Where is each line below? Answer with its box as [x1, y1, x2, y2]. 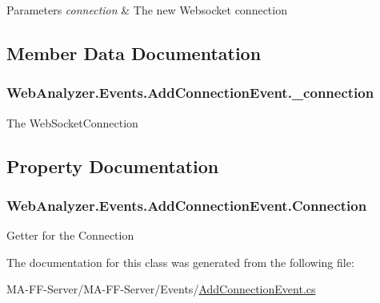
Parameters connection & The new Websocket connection [6, 2, 287, 18]
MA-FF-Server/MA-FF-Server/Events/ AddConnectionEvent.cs [6, 281, 316, 297]
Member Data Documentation [6, 40, 262, 65]
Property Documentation [6, 153, 219, 178]
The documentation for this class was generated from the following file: [6, 253, 354, 270]
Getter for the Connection [6, 227, 134, 244]
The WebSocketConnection [6, 114, 138, 131]
